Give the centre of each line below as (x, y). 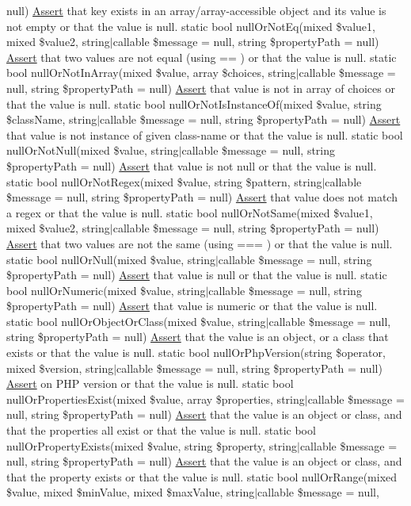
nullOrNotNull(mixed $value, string (93, 150)
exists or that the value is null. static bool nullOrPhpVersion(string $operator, (196, 353)
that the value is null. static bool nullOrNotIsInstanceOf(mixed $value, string (194, 103)
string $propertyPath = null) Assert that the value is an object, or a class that (198, 337)
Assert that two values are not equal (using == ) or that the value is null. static (202, 57)
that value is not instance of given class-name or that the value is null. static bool (205, 134)
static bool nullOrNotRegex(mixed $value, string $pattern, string (164, 181)
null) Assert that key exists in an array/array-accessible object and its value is (196, 10)
